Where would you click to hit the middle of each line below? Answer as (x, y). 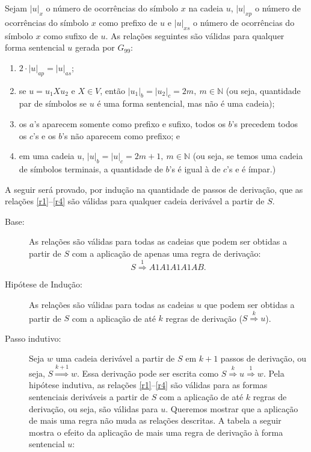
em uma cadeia (47, 156)
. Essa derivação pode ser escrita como (148, 373)
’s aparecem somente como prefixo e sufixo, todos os (130, 123)
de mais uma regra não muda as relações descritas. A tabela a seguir (155, 420)
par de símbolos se (53, 103)
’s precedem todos (265, 123)
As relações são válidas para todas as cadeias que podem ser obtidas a (158, 241)
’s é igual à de (195, 168)
